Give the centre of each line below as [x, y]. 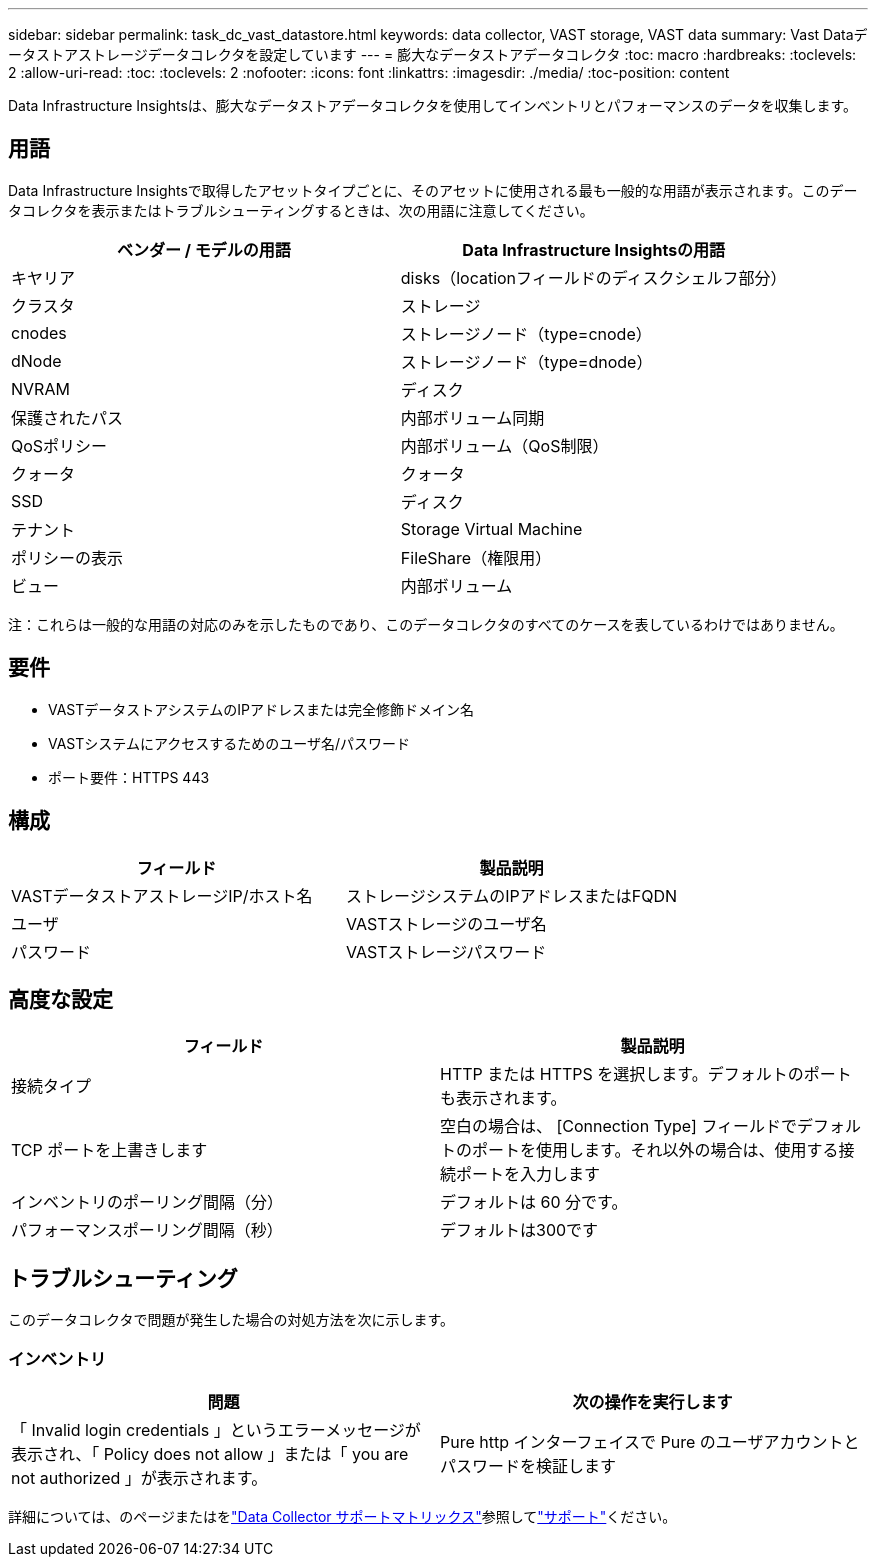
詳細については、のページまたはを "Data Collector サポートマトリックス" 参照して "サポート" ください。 [342, 1516]
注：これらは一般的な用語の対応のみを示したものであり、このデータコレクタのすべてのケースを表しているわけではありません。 [426, 624]
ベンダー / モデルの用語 [204, 249]
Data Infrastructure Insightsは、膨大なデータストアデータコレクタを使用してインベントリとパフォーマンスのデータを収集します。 [433, 105]
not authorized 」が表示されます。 [139, 1477]
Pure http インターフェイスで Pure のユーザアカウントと [650, 1441]
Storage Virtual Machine [491, 528]
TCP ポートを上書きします [109, 1150]
